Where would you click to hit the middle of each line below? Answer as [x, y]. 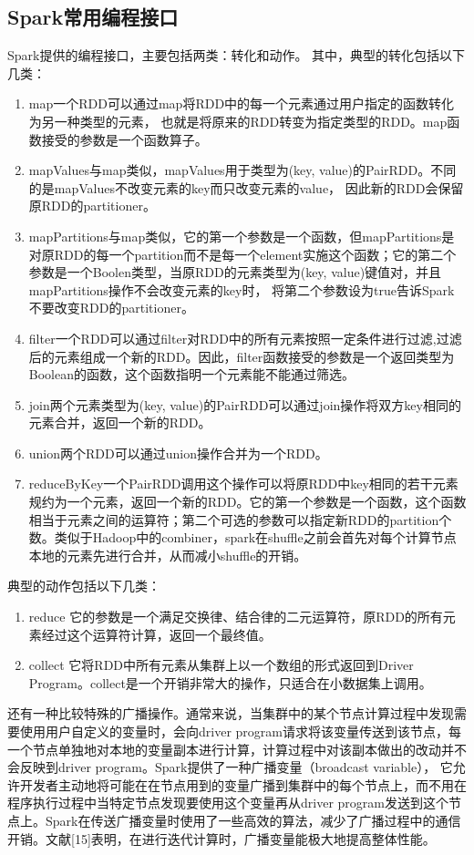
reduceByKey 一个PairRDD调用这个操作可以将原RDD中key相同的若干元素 [243, 484]
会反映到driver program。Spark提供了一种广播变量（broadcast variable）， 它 [230, 767]
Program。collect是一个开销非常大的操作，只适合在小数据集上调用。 [230, 682]
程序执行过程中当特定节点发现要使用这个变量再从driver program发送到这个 [228, 803]
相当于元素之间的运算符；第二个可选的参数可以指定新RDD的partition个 [240, 519]
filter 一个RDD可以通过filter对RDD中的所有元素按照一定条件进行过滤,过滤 [245, 338]
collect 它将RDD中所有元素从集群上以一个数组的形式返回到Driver [221, 665]
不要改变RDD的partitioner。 [111, 308]
